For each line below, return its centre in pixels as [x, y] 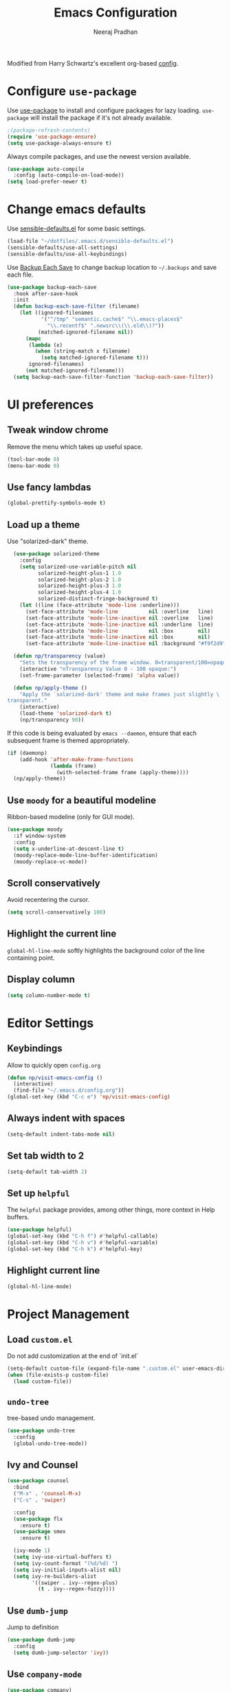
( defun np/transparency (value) [60, 656]
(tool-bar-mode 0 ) [33, 459]
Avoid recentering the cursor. [48, 900]
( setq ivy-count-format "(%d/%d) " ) [66, 1563]
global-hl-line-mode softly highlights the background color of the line [106, 950]
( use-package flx [38, 1519]
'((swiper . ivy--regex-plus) [75, 1583]
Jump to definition [33, 1627]
